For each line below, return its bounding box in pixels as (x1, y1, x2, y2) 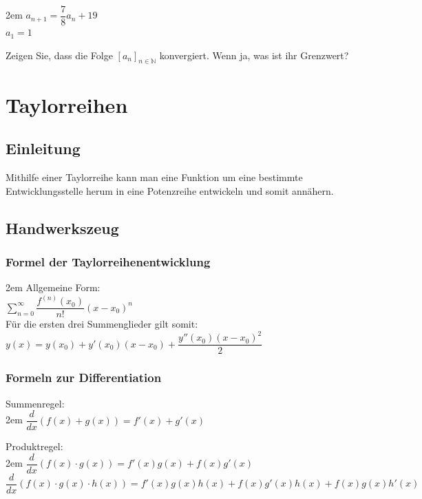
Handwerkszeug (6, 217, 119, 238)
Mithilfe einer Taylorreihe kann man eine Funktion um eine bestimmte (6, 170, 303, 184)
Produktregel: (6, 439, 63, 454)
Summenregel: (6, 396, 65, 410)
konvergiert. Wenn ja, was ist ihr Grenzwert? (159, 47, 349, 62)
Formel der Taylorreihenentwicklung (6, 253, 211, 270)
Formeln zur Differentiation (6, 369, 162, 386)
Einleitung (6, 138, 81, 159)
